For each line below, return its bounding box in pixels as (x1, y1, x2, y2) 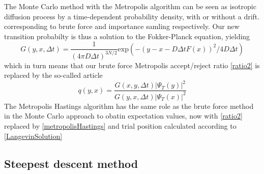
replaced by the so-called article (4, 70, 103, 80)
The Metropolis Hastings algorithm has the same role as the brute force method (4, 100, 254, 111)
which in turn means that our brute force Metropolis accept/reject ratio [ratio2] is (4, 60, 260, 70)
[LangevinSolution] (4, 130, 63, 141)
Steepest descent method (4, 155, 138, 171)
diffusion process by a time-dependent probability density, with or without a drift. (4, 11, 260, 21)
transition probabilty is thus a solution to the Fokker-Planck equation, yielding (4, 31, 250, 41)
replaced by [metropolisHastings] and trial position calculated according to (4, 121, 237, 131)
